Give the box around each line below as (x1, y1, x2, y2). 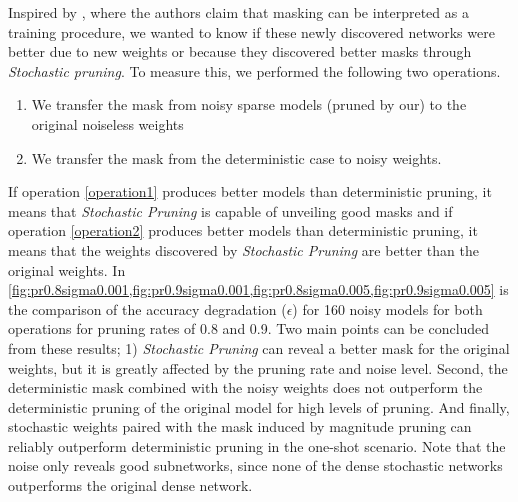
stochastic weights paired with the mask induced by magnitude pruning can (8, 416, 472, 437)
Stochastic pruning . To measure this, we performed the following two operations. (8, 60, 501, 81)
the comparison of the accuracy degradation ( (8, 298, 287, 319)
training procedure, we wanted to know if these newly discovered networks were (8, 21, 495, 42)
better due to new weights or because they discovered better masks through (8, 41, 472, 62)
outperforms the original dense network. (8, 475, 253, 496)
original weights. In (8, 259, 126, 280)
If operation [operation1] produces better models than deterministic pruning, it (8, 181, 492, 202)
